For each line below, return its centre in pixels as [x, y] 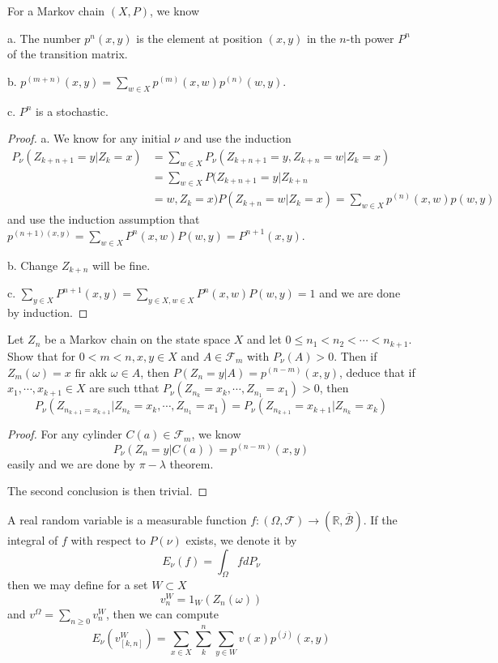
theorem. [192, 463]
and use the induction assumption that [104, 219]
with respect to [108, 539]
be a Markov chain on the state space [137, 339]
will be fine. [121, 265]
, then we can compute [162, 613]
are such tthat [124, 388]
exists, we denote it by [241, 539]
